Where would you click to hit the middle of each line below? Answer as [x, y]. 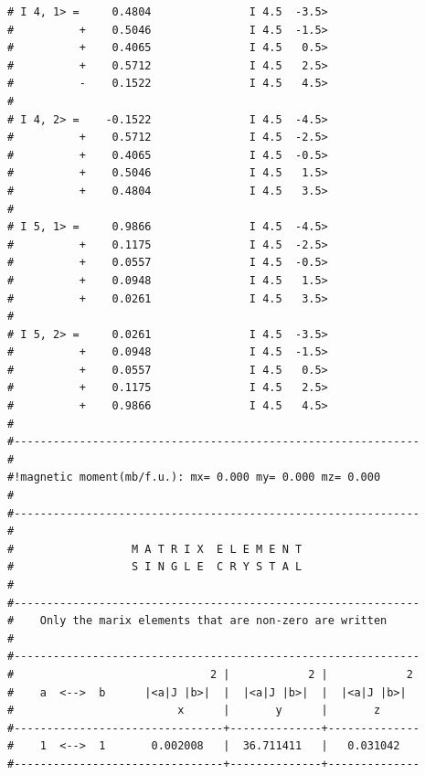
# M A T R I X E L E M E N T [155, 549]
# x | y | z [194, 711]
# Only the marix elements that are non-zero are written [197, 621]
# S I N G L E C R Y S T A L [155, 567]
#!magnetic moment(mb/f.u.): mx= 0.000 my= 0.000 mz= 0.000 [194, 478]
